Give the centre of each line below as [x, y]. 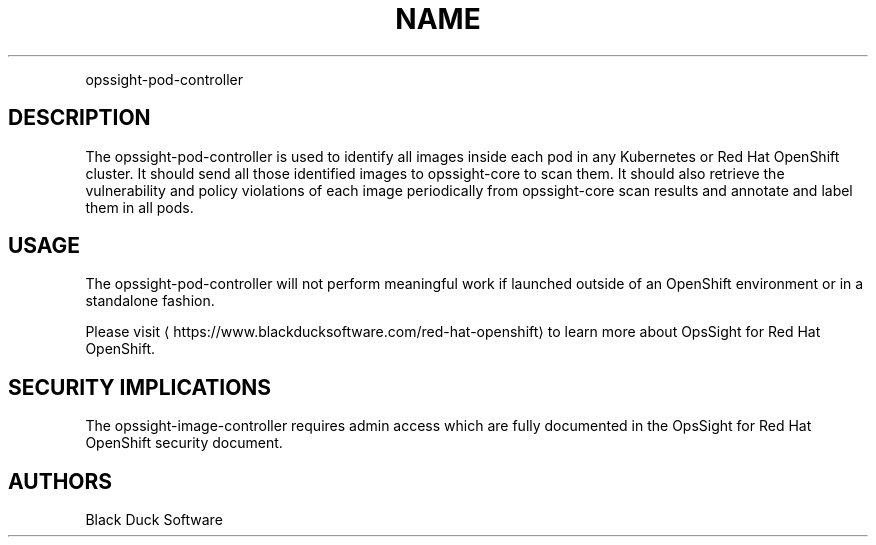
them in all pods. [139, 207]
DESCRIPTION [79, 118]
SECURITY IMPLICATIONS [140, 387]
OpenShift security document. [184, 443]
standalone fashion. [150, 301]
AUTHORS [60, 481]
